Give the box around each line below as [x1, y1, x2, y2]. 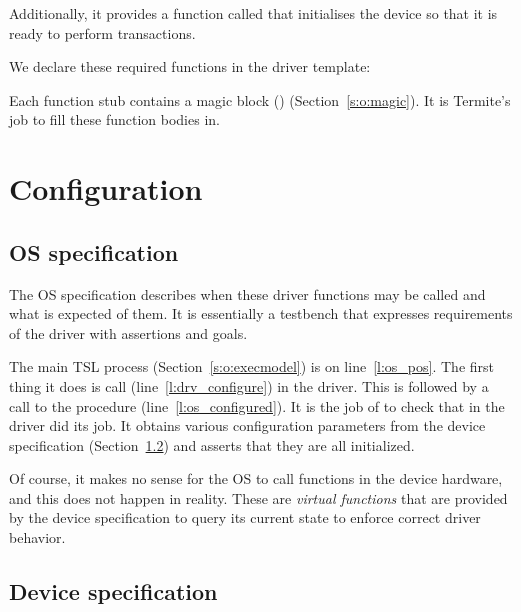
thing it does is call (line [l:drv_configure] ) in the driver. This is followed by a [9, 375, 489, 396]
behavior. [9, 527, 66, 548]
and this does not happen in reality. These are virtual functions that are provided [9, 487, 508, 508]
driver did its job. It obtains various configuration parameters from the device [9, 415, 486, 436]
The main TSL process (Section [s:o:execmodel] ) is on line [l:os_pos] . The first [9, 356, 494, 377]
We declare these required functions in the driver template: [9, 56, 371, 77]
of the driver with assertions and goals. [9, 322, 248, 343]
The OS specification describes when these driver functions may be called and [9, 283, 486, 304]
